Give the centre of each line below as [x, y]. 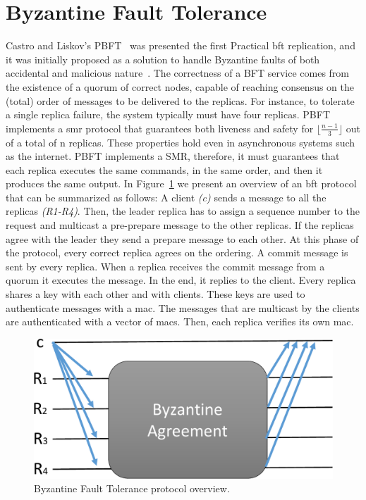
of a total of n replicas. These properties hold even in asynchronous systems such [181, 142]
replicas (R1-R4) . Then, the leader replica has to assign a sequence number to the [183, 211]
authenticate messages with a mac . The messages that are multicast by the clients [183, 307]
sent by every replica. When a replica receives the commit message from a [165, 266]
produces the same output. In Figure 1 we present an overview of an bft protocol [181, 183]
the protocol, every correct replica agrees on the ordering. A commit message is [177, 252]
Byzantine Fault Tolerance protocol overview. [132, 488]
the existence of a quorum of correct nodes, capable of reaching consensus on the [180, 86]
